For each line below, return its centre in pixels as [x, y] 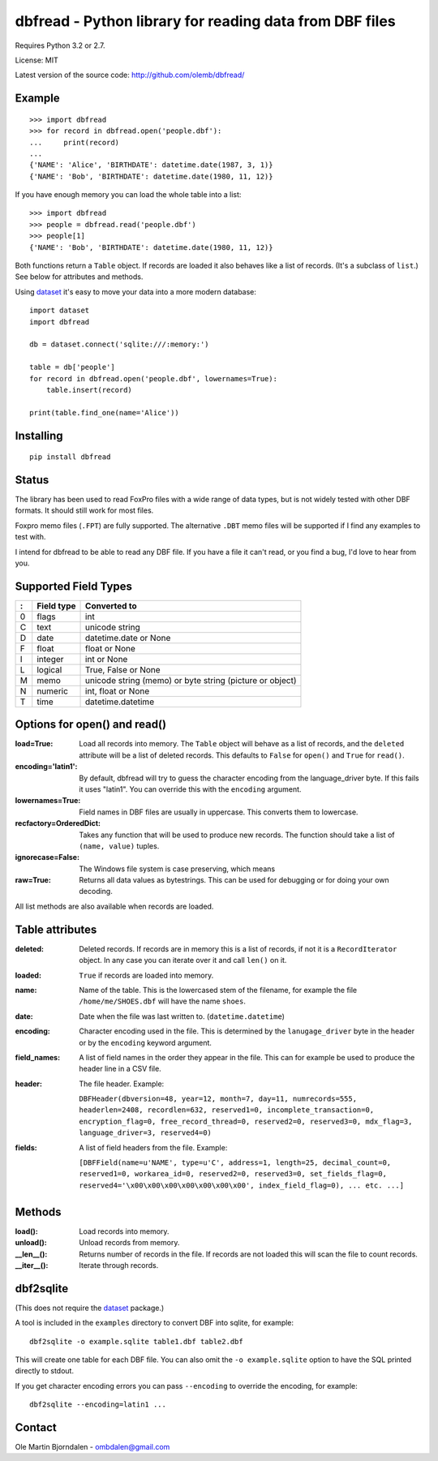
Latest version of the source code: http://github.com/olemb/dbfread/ [130, 75]
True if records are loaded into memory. [146, 975]
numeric [53, 691]
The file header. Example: [122, 1084]
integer [50, 659]
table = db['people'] [72, 367]
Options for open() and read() [90, 725]
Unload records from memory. [129, 1243]
